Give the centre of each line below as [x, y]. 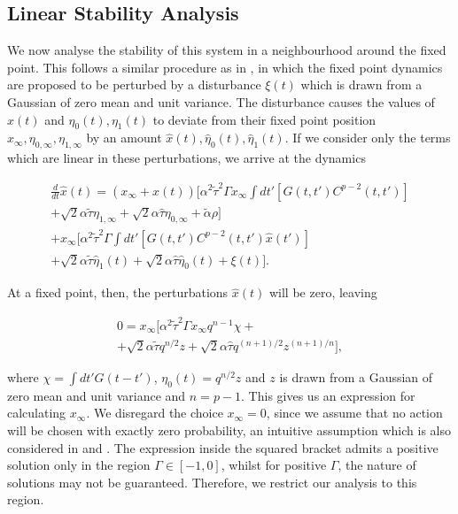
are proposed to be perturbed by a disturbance [134, 84]
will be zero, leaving [323, 292]
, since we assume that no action [354, 413]
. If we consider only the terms [368, 138]
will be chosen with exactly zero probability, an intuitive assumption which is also [229, 430]
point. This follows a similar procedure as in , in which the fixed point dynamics [225, 67]
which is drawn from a [361, 84]
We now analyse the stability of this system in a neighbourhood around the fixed [227, 50]
